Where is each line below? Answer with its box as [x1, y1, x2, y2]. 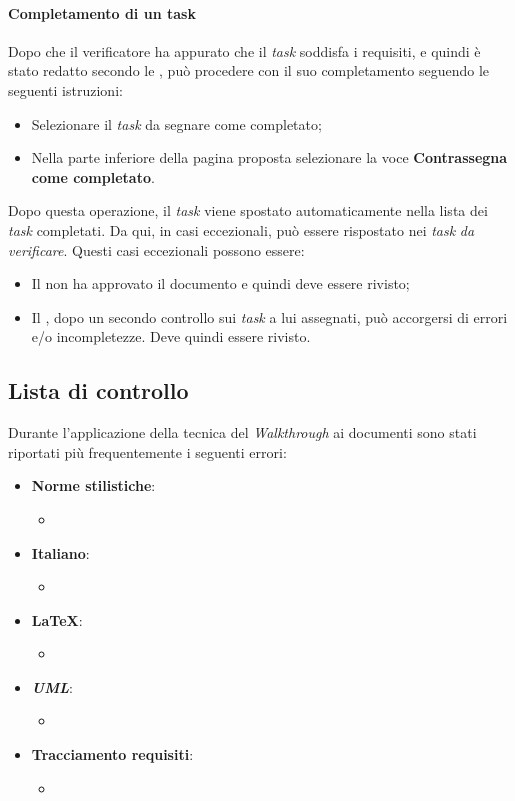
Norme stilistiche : [31, 475, 156, 496]
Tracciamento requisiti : [31, 744, 194, 765]
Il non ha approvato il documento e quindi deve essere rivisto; [31, 273, 410, 294]
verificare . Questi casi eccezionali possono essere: [8, 239, 305, 260]
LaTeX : [31, 609, 83, 630]
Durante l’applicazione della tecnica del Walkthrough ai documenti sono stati [8, 422, 477, 443]
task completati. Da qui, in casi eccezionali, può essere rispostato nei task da [8, 219, 475, 240]
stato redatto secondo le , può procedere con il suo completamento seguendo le [8, 60, 490, 81]
